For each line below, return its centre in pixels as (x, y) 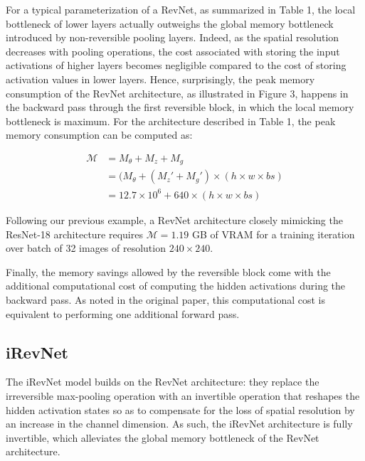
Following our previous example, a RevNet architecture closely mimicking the (174, 219)
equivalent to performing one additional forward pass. (123, 313)
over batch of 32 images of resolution (86, 248)
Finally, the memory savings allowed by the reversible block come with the (168, 271)
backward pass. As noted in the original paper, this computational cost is (165, 299)
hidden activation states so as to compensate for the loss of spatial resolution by (180, 409)
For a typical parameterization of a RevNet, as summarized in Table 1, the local (181, 9)
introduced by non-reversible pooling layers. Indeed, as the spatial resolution (173, 37)
